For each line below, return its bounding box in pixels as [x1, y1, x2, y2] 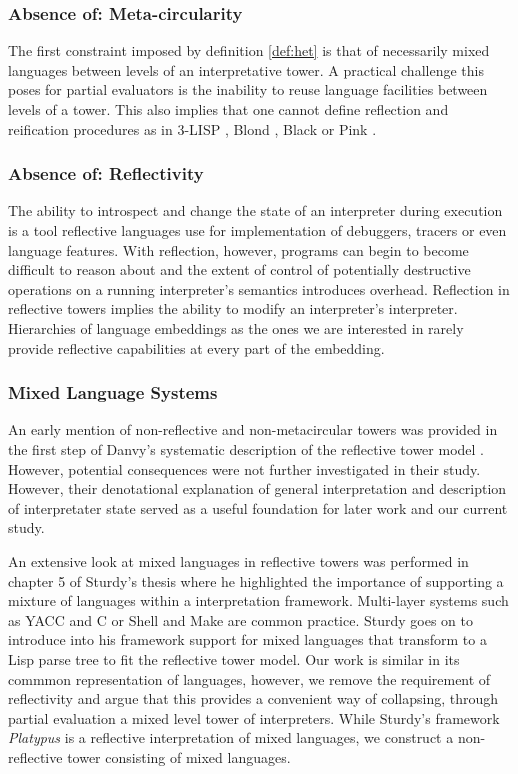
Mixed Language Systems [8, 380, 218, 405]
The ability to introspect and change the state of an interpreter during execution [8, 200, 503, 221]
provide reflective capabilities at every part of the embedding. [8, 337, 385, 358]
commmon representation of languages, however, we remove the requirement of [8, 668, 491, 689]
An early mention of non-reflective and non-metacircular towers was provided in [8, 419, 498, 440]
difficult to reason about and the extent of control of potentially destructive [8, 259, 471, 280]
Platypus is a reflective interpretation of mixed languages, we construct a [8, 727, 454, 748]
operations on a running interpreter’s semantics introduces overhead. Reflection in [8, 278, 510, 299]
